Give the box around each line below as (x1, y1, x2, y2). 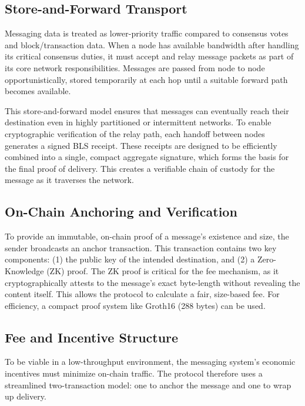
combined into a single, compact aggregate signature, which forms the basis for (5, 151, 289, 163)
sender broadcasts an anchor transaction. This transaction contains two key (5, 241, 277, 254)
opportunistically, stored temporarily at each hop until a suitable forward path (5, 73, 288, 85)
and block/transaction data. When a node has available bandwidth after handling (5, 38, 299, 51)
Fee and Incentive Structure (5, 328, 179, 346)
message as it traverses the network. (5, 174, 134, 186)
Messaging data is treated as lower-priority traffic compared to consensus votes (5, 27, 289, 39)
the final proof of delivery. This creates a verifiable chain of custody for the (5, 162, 275, 174)
